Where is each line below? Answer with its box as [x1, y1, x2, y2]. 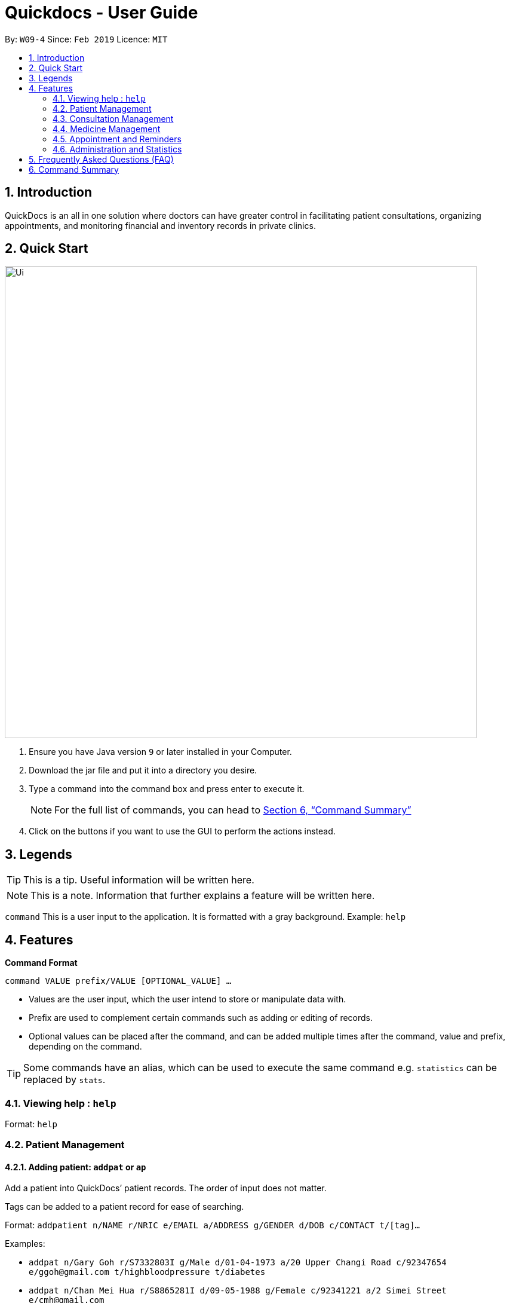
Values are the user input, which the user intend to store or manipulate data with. [29, 994, 346, 1005]
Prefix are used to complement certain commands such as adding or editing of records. [29, 1013, 373, 1023]
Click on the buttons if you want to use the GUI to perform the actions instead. [29, 826, 336, 837]
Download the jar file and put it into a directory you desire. [29, 765, 257, 776]
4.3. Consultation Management [53, 113, 174, 124]
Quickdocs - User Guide [5, 2, 198, 23]
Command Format [5, 958, 78, 968]
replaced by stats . [23, 1073, 106, 1086]
